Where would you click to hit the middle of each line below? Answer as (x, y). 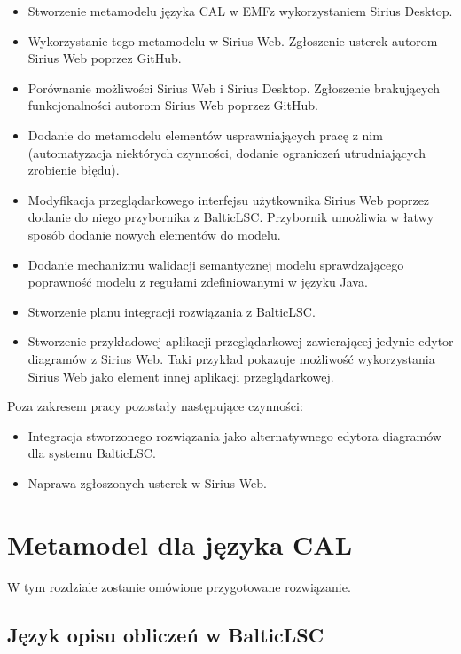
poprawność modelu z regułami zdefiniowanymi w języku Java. (198, 282)
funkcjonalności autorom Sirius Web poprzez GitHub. (173, 105)
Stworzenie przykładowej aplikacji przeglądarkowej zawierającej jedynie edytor (241, 341)
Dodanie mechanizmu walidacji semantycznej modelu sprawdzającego (216, 264)
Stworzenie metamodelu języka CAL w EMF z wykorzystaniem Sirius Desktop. (240, 11)
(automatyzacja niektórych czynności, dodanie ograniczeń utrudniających (227, 152)
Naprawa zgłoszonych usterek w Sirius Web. (147, 482)
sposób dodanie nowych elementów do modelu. (154, 234)
